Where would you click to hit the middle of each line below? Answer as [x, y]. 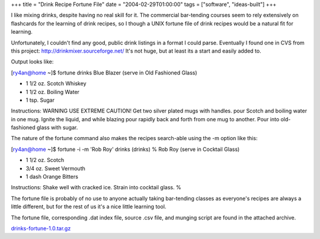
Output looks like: [32, 62]
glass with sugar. [57, 128]
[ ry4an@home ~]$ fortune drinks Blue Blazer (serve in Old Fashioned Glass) [104, 72]
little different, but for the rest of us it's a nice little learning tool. [89, 206]
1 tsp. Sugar [40, 100]
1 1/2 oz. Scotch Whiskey [56, 83]
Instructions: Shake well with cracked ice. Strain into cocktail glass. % [96, 188]
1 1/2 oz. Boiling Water [53, 92]
